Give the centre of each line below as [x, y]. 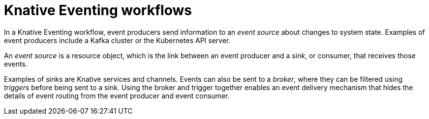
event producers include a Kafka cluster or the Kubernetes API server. [117, 40]
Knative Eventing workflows [98, 10]
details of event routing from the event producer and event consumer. [117, 95]
